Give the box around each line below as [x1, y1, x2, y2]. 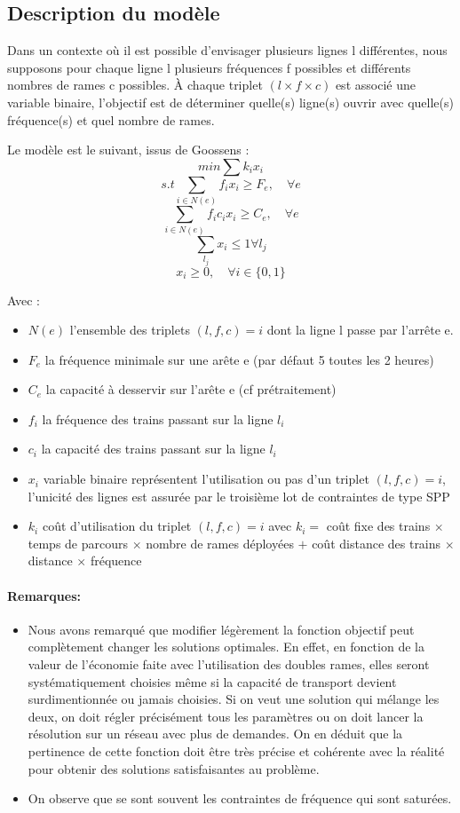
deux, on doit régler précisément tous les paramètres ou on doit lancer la [28, 706, 424, 725]
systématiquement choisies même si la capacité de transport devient [28, 672, 397, 691]
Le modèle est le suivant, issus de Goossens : [7, 140, 250, 159]
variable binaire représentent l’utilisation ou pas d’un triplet [43, 470, 369, 488]
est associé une [335, 75, 416, 94]
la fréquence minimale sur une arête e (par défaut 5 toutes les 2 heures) [44, 350, 434, 368]
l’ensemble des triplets [69, 320, 190, 339]
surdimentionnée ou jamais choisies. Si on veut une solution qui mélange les [28, 690, 440, 708]
